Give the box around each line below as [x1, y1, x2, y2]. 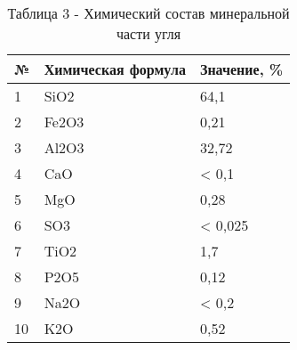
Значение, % [199, 59, 284, 79]
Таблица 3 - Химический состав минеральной [7, 3, 290, 23]
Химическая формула [44, 59, 186, 79]
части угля [116, 23, 181, 44]
